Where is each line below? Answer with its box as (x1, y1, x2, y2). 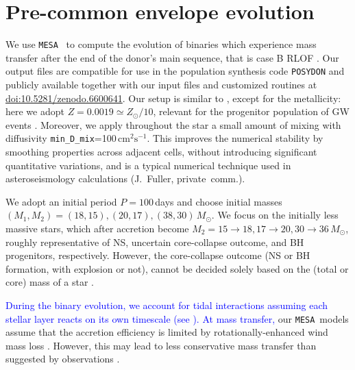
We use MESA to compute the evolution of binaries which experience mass (5, 37, 317, 51)
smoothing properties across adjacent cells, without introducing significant (5, 145, 317, 159)
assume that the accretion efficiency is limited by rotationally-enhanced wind (5, 325, 328, 339)
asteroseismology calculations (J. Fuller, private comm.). (5, 171, 245, 186)
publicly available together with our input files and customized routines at (5, 77, 317, 92)
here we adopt (5, 104, 64, 119)
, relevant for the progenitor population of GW (153, 104, 350, 119)
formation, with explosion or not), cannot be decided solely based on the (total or (5, 261, 349, 275)
